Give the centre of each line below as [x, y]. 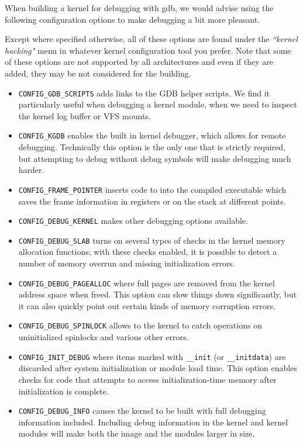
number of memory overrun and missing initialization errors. [127, 263]
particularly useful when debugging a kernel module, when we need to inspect [158, 104]
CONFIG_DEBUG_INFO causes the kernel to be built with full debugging [142, 411]
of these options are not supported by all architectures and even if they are [139, 62]
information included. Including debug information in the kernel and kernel [153, 422]
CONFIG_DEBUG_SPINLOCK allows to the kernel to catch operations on [140, 325]
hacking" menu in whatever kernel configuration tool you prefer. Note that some [148, 50]
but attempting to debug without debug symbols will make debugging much [155, 158]
